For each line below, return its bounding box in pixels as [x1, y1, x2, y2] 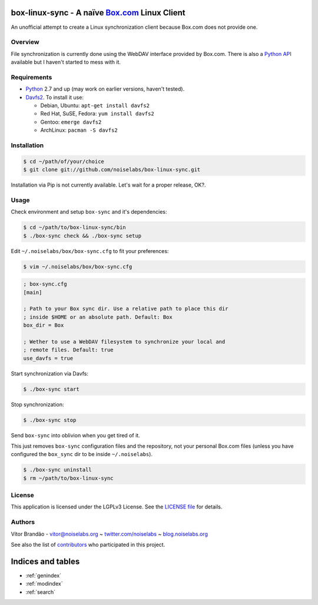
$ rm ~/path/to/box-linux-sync [23, 474, 114, 481]
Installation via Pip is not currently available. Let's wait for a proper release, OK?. [11, 181, 206, 188]
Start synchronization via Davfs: [11, 370, 88, 377]
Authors [11, 518, 35, 526]
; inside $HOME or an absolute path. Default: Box [23, 314, 173, 320]
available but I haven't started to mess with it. [11, 59, 121, 66]
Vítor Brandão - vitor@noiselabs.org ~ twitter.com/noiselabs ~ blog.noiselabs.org [11, 530, 208, 537]
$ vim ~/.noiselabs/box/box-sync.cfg [23, 263, 132, 270]
